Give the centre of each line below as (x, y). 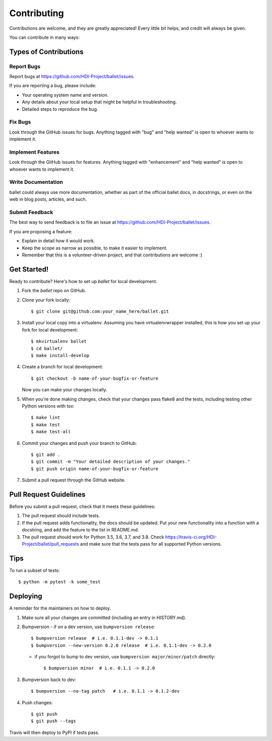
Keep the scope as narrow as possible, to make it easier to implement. (95, 248)
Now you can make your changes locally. (64, 390)
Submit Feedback (31, 213)
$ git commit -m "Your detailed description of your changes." (111, 462)
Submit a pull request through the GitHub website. (74, 480)
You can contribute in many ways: (45, 37)
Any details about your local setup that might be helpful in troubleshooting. (99, 102)
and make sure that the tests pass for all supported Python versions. (151, 544)
